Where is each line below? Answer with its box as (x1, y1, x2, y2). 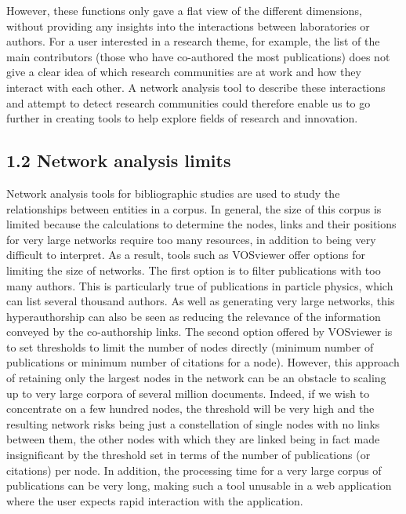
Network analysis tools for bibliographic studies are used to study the (6, 184, 340, 201)
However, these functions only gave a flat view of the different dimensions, (6, 2, 362, 18)
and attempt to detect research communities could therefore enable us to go (6, 94, 371, 111)
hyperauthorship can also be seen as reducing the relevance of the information (6, 308, 381, 324)
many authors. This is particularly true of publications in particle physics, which (6, 277, 393, 293)
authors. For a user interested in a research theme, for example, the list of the (6, 33, 380, 49)
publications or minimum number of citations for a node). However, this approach (6, 354, 400, 370)
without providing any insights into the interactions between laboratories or (6, 17, 370, 34)
